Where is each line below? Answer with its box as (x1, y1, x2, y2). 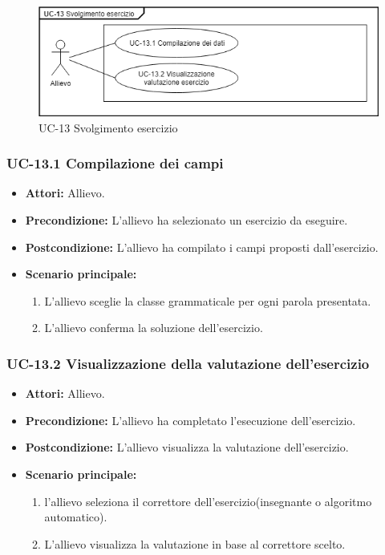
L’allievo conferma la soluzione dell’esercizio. (44, 319, 263, 336)
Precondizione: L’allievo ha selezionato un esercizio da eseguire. (25, 211, 348, 228)
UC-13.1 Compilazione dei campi (6, 153, 224, 173)
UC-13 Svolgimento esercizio (38, 119, 178, 136)
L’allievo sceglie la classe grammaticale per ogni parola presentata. (44, 292, 371, 309)
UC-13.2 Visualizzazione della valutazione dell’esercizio (6, 353, 370, 373)
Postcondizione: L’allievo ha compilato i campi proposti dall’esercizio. (25, 238, 379, 255)
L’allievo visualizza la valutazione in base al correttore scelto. (44, 535, 346, 552)
